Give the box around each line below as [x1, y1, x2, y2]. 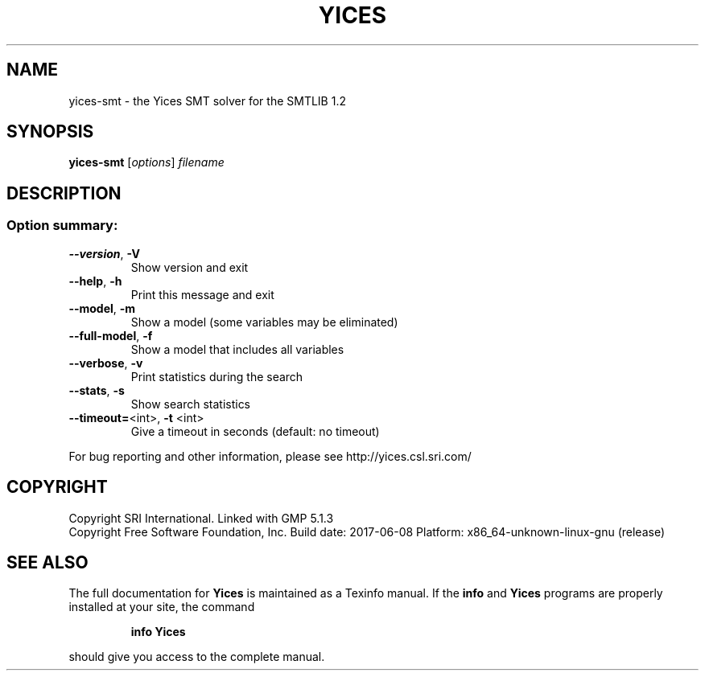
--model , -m [68, 301, 136, 315]
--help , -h [68, 273, 122, 288]
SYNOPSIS [6, 121, 94, 142]
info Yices [130, 625, 186, 639]
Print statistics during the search [130, 369, 303, 384]
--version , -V [68, 246, 140, 261]
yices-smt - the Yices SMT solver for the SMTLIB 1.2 [68, 93, 346, 108]
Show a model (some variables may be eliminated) [130, 314, 398, 329]
